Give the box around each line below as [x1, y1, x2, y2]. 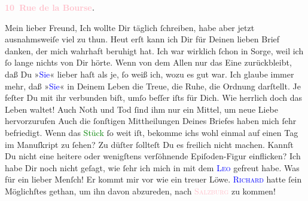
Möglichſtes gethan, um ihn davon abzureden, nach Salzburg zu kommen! [5, 184, 276, 197]
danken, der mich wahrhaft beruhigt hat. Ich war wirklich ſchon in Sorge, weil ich [5, 44, 304, 57]
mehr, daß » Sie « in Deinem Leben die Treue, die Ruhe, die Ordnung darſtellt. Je [5, 79, 301, 92]
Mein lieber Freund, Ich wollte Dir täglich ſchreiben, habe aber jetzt [5, 21, 255, 33]
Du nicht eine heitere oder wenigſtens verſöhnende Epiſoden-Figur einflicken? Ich [5, 150, 301, 162]
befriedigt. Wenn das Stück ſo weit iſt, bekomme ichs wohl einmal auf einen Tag [5, 126, 298, 138]
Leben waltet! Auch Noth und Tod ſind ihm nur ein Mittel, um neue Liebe [5, 103, 279, 115]
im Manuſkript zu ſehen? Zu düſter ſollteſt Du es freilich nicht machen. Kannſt [5, 138, 294, 150]
